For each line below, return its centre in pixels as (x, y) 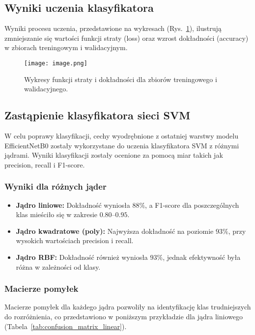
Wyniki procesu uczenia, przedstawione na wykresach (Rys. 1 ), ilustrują (113, 28)
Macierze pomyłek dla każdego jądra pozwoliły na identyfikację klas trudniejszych (128, 307)
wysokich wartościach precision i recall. (75, 240)
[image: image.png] (56, 63)
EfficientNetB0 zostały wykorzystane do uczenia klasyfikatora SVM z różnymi (122, 145)
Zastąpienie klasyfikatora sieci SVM (98, 115)
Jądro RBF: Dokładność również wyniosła (82, 257)
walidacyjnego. (46, 89)
